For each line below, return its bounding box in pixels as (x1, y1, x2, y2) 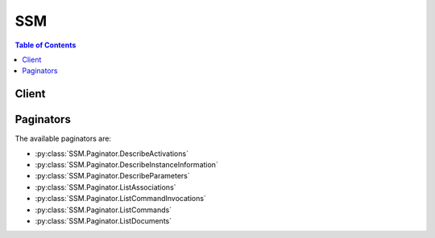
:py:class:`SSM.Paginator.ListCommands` (35, 205, 172, 215)
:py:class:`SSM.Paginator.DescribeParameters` (35, 171, 190, 181)
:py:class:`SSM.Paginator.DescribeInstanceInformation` (35, 160, 219, 170)
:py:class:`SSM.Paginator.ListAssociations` (35, 182, 176, 192)
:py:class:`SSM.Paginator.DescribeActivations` (35, 149, 189, 158)
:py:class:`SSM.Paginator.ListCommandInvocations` (35, 194, 207, 203)
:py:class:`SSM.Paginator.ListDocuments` (35, 215, 172, 225)
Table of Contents (14, 40, 77, 50)
